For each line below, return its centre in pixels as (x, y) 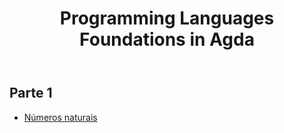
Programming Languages (167, 18)
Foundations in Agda (167, 39)
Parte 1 (31, 93)
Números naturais (60, 117)
